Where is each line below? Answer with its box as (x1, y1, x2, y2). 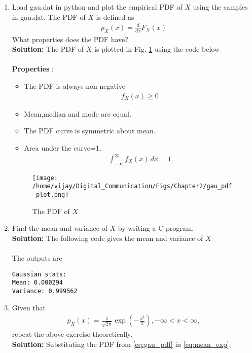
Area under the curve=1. (24, 142, 101, 153)
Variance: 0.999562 (12, 287, 78, 295)
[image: (32, 174, 58, 182)
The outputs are (12, 252, 62, 263)
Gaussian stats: (12, 270, 67, 278)
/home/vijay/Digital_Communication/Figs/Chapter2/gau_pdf (32, 183, 232, 190)
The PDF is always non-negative (24, 80, 126, 91)
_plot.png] (32, 191, 69, 198)
